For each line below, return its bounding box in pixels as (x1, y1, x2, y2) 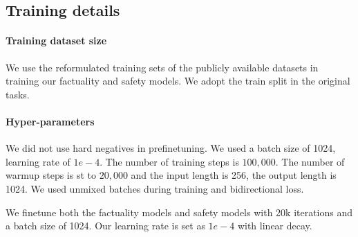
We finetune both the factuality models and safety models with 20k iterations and (6, 204, 353, 219)
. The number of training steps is (100, 154, 239, 168)
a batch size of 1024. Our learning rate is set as (6, 218, 205, 233)
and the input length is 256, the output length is (131, 168, 337, 182)
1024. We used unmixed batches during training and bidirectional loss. (6, 181, 304, 195)
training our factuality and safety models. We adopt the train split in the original (6, 73, 350, 88)
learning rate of (6, 154, 70, 168)
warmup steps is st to (6, 168, 96, 182)
